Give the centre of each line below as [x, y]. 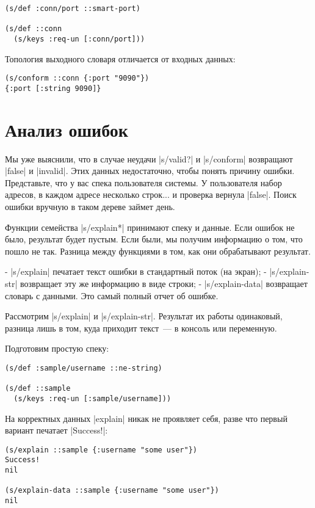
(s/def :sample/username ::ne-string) [84, 368]
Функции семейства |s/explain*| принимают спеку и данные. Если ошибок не [150, 227]
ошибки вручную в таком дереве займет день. [90, 207]
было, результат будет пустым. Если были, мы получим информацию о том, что [154, 239]
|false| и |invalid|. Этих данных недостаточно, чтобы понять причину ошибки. [150, 171]
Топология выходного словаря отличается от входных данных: [120, 58]
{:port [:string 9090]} [53, 88]
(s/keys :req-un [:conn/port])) [79, 39]
